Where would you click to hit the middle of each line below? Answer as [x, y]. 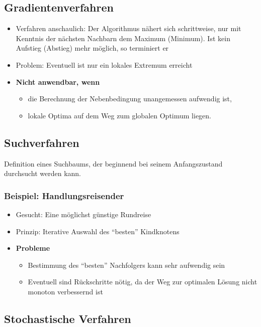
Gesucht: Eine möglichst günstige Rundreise [83, 214]
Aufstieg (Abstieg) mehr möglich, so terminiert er [92, 48]
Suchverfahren [42, 142]
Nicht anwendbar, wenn [58, 81]
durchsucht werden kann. [43, 173]
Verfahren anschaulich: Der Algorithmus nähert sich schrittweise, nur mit [128, 28]
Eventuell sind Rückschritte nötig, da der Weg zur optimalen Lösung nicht [143, 282]
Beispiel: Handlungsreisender [64, 195]
